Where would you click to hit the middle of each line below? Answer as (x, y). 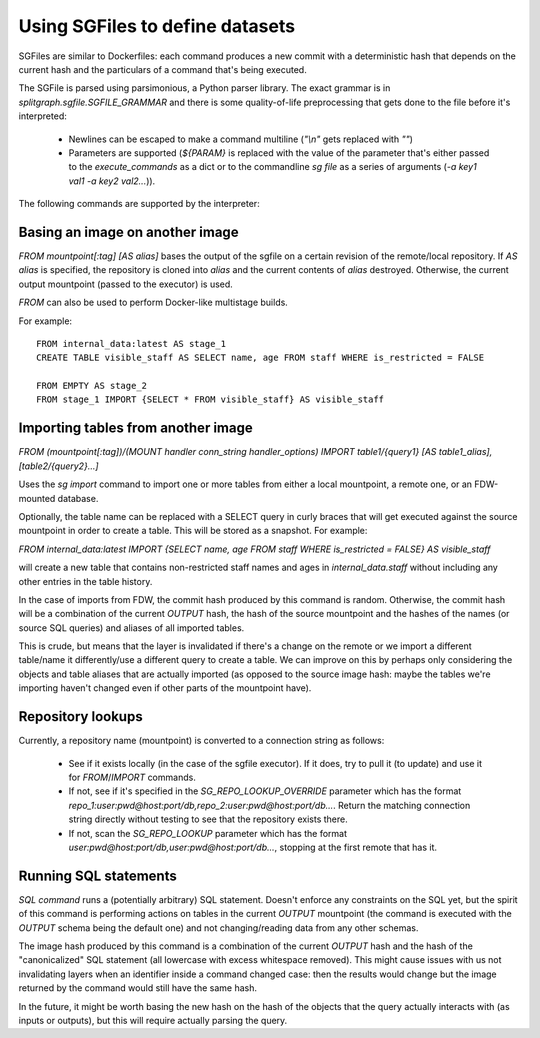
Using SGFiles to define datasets (156, 26)
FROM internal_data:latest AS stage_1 (131, 343)
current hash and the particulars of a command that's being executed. (162, 69)
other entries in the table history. (85, 581)
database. (78, 498)
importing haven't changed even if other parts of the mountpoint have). (165, 688)
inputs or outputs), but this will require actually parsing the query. (153, 1020)
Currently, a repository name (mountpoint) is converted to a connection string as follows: (201, 741)
